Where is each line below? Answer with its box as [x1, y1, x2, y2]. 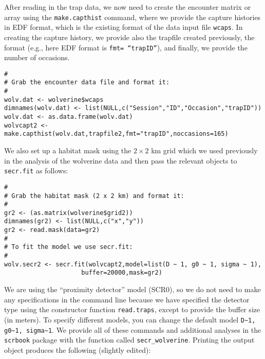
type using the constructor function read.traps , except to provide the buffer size [4, 304, 260, 315]
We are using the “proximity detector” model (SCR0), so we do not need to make [4, 284, 261, 295]
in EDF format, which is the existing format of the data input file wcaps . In [4, 22, 243, 32]
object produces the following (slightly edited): [4, 344, 151, 355]
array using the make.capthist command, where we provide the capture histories [4, 11, 261, 22]
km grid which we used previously [151, 145, 258, 155]
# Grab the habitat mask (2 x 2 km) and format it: [4, 192, 184, 200]
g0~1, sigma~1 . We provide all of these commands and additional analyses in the [4, 324, 261, 335]
